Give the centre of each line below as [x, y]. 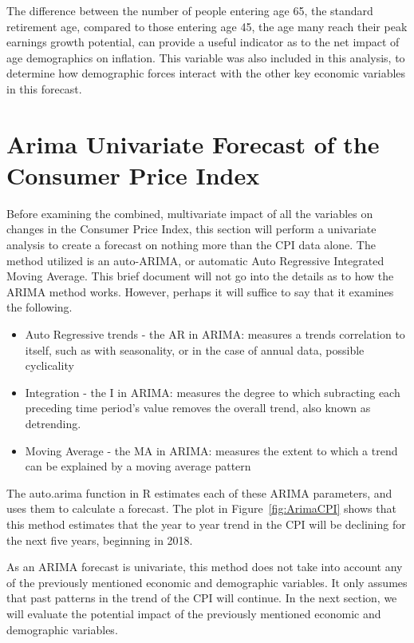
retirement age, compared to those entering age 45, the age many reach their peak [207, 26]
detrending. [53, 423]
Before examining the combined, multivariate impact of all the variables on [190, 213]
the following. [39, 307]
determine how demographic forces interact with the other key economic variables [206, 73]
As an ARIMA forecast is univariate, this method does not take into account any [205, 567]
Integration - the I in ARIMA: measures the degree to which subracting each [213, 392]
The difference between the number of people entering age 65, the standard [190, 10]
